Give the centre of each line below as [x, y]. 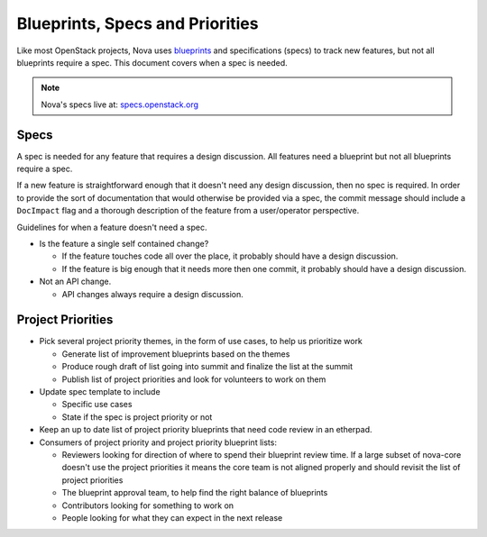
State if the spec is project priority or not [137, 417]
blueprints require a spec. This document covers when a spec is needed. [152, 62]
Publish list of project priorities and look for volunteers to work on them [194, 379]
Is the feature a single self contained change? [124, 243]
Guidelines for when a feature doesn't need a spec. [112, 227]
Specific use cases [97, 405]
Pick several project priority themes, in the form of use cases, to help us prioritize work [201, 341]
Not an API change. [75, 282]
